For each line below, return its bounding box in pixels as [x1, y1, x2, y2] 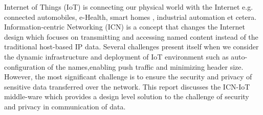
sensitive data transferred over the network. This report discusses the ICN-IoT [4, 81, 250, 92]
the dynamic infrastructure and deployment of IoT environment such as [4, 51, 229, 62]
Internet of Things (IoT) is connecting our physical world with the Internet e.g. [4, 2, 253, 12]
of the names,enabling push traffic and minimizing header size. [47, 61, 244, 72]
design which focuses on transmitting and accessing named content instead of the [4, 31, 258, 42]
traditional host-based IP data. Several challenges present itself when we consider [4, 41, 259, 52]
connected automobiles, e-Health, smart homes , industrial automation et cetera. [4, 11, 257, 22]
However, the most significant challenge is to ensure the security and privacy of [4, 71, 252, 82]
